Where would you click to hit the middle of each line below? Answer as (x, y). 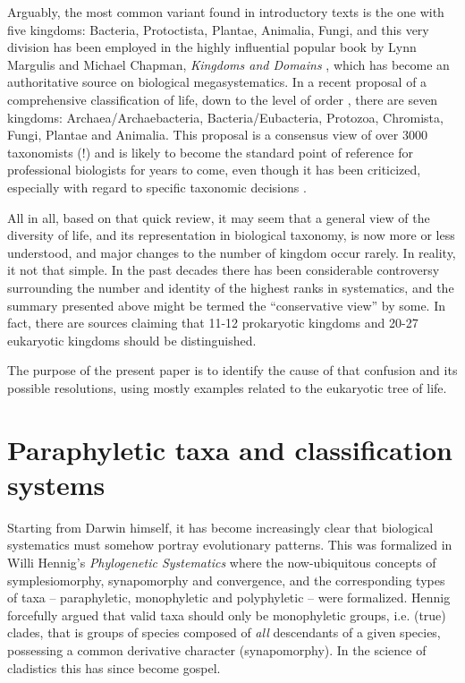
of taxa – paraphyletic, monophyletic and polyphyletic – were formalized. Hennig (229, 598)
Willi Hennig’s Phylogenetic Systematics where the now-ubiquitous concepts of (222, 562)
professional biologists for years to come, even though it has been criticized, (214, 170)
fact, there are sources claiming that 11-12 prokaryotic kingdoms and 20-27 (213, 323)
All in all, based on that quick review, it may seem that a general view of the (219, 217)
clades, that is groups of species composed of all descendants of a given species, (224, 632)
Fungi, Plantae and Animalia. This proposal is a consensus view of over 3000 (217, 135)
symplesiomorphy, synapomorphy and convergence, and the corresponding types (226, 580)
